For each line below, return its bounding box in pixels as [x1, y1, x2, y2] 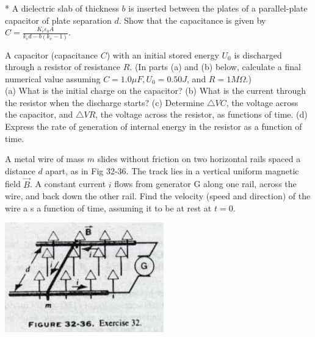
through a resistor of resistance [5, 60, 121, 73]
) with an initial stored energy [106, 48, 219, 61]
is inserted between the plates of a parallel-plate [128, 2, 308, 14]
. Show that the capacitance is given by [118, 13, 266, 26]
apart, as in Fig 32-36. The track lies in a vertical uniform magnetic [45, 164, 299, 177]
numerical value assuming [5, 72, 101, 85]
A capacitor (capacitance [5, 48, 98, 61]
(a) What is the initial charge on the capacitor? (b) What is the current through [5, 84, 306, 97]
